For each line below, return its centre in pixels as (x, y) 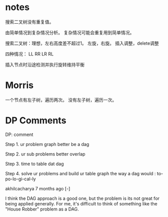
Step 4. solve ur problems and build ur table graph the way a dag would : (80, 173)
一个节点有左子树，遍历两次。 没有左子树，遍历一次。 (61, 100)
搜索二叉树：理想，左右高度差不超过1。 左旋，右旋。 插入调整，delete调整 (82, 43)
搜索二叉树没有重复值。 (29, 22)
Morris (19, 85)
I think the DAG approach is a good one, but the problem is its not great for (82, 198)
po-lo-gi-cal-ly (21, 179)
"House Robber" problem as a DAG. (42, 209)
